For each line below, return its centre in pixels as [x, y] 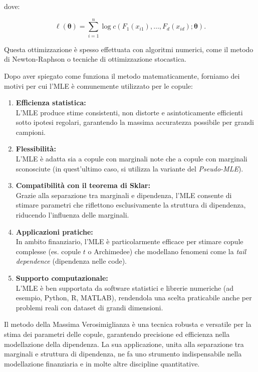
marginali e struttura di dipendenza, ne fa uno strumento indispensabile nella [123, 354]
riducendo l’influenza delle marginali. [72, 215]
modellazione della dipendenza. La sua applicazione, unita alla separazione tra [124, 344]
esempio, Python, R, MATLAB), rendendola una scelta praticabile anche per [134, 298]
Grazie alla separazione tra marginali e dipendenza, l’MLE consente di [124, 195]
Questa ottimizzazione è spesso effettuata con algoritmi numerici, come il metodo [129, 49]
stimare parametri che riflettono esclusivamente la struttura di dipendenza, [131, 205]
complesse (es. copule [48, 251]
